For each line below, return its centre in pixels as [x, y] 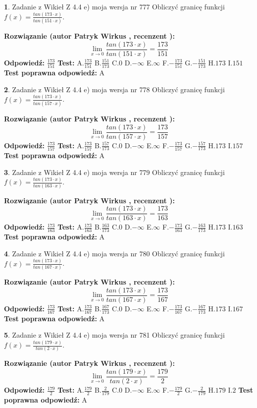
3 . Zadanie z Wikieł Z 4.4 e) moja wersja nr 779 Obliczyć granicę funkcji [114, 172]
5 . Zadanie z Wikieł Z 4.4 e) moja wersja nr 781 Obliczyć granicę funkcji [114, 335]
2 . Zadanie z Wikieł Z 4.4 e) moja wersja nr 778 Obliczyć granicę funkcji [114, 89]
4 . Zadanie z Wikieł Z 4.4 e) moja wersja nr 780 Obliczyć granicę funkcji [114, 253]
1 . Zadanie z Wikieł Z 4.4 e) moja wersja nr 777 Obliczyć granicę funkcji [114, 6]
